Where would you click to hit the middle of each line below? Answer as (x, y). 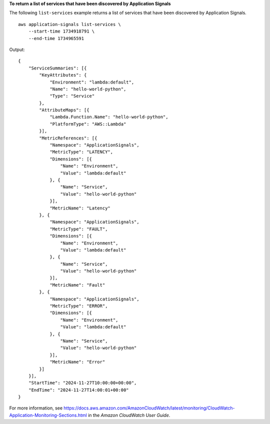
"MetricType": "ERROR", (79, 306)
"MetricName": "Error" (77, 362)
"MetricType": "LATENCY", (81, 152)
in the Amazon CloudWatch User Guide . (129, 415)
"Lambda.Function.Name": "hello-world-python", (109, 117)
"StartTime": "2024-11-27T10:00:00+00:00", (82, 383)
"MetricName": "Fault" (77, 285)
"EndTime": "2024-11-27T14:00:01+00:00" (79, 390)
